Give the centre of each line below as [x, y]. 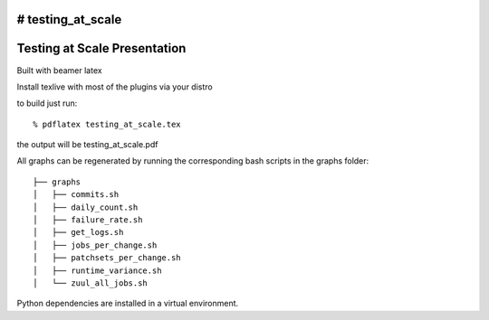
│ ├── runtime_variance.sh [97, 270]
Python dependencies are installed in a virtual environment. [128, 304]
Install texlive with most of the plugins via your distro [115, 87]
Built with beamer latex [60, 70]
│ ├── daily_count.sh [86, 207]
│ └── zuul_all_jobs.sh [91, 283]
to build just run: [47, 103]
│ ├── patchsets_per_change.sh [107, 258]
